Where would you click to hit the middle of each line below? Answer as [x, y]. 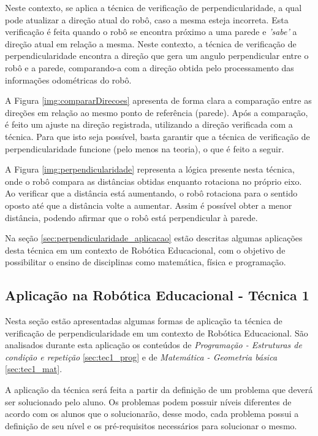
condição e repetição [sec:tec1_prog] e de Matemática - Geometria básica [141, 356]
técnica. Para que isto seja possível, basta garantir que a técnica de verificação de [157, 136]
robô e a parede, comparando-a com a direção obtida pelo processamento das [150, 67]
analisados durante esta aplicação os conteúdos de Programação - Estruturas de [153, 345]
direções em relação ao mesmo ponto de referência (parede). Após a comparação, [157, 112]
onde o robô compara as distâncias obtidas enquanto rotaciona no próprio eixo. [153, 181]
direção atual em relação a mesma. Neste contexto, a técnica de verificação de [151, 43]
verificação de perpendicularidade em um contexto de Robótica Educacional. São [157, 333]
